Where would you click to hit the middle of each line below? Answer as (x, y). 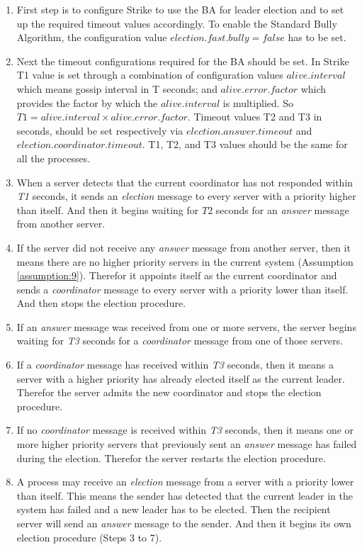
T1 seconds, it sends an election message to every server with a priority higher (186, 196)
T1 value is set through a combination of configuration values (150, 75)
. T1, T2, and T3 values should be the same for (245, 144)
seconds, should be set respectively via (100, 130)
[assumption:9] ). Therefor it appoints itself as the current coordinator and (177, 275)
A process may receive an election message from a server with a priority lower (185, 482)
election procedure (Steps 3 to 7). (89, 537)
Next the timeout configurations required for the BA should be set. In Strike (183, 61)
